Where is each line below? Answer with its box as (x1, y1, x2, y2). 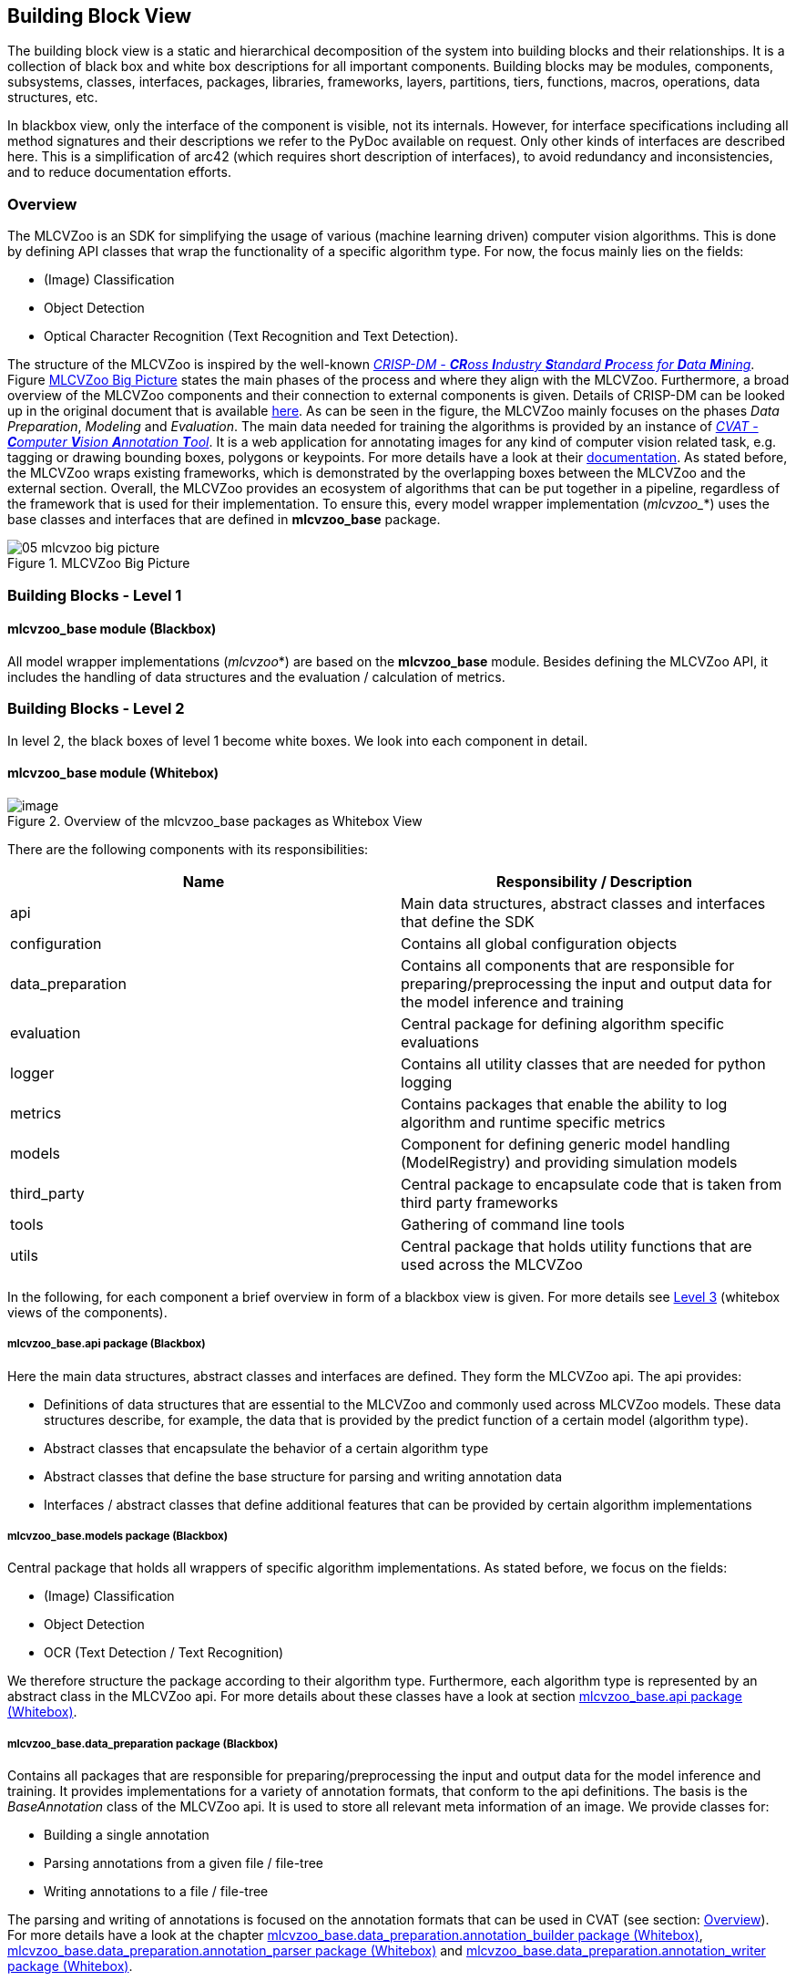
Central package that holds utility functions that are (401, 1236, 752, 1255)
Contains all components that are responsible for (401, 955, 735, 975)
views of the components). (7, 1304, 168, 1320)
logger (10, 1063, 55, 1082)
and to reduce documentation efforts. (7, 164, 231, 181)
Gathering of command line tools (401, 1214, 625, 1233)
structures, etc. (7, 89, 98, 106)
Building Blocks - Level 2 (7, 699, 185, 718)
